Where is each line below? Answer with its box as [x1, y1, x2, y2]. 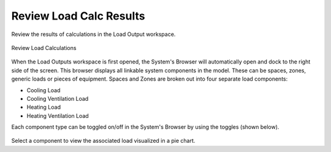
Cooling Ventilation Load [26, 95, 89, 102]
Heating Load [26, 104, 61, 111]
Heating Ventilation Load [26, 112, 89, 119]
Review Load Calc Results [11, 9, 145, 23]
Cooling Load [26, 86, 61, 94]
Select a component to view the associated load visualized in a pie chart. [11, 137, 196, 145]
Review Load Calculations [11, 44, 77, 51]
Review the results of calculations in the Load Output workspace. [11, 31, 176, 38]
